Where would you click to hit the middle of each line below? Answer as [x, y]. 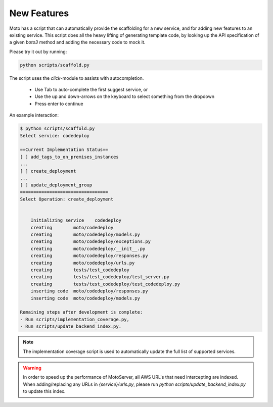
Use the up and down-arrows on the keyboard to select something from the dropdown [125, 96]
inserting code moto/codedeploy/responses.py [89, 291]
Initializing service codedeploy [76, 220]
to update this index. [44, 391]
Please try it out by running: [38, 52]
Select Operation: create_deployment [67, 199]
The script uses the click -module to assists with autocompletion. [77, 78]
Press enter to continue [59, 104]
